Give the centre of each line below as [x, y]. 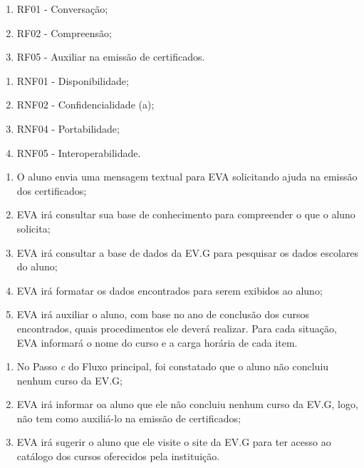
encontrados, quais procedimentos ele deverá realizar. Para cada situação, [177, 328]
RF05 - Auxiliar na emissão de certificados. [111, 57]
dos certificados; [52, 190]
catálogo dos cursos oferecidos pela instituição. [118, 456]
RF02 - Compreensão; [64, 32]
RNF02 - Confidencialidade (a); [85, 105]
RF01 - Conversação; [62, 9]
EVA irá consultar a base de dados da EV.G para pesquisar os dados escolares [188, 252]
